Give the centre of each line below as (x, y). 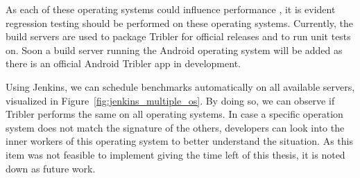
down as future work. (51, 168)
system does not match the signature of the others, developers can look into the (175, 127)
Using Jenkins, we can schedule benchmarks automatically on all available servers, (180, 86)
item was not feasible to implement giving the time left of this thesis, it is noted (175, 154)
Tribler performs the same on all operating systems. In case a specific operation (174, 114)
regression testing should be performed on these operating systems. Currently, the (180, 23)
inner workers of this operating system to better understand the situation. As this (179, 141)
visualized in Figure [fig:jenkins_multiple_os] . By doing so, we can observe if (170, 100)
